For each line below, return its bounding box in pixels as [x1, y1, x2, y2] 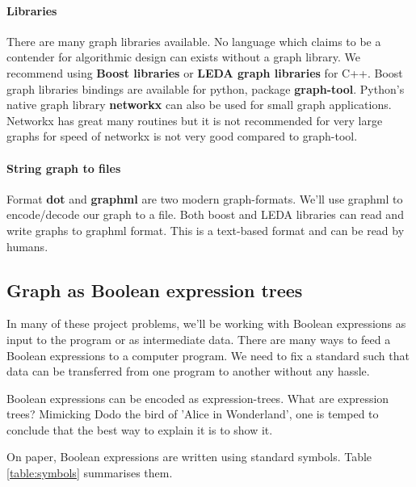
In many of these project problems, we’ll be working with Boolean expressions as [6, 315, 406, 332]
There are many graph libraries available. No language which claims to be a [6, 32, 381, 49]
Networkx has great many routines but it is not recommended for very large [6, 111, 383, 128]
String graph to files [6, 159, 121, 176]
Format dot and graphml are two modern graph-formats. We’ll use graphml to [6, 190, 403, 207]
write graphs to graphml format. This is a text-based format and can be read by [6, 221, 405, 238]
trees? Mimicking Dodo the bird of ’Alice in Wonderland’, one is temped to [6, 405, 379, 422]
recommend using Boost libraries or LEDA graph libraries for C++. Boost [6, 64, 403, 81]
